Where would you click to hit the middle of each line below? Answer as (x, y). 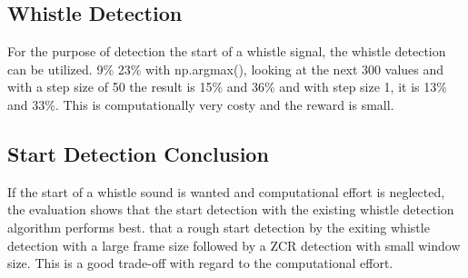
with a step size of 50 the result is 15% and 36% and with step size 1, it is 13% (227, 87)
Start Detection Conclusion (138, 153)
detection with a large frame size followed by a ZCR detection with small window (234, 245)
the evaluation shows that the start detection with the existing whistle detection (231, 209)
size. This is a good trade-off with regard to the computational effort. (200, 263)
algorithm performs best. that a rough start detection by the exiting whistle (219, 227)
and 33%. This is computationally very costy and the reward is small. (201, 104)
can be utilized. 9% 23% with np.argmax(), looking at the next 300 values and (226, 69)
